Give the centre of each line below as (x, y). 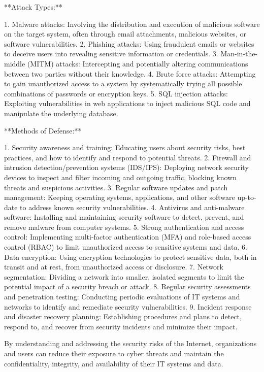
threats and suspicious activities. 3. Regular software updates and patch (116, 187)
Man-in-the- (239, 54)
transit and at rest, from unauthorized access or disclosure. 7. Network (114, 267)
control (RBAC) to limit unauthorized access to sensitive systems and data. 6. (126, 247)
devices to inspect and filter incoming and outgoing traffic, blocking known (120, 177)
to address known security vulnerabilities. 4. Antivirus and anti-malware (132, 207)
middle (15, 63)
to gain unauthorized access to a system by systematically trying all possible (123, 83)
